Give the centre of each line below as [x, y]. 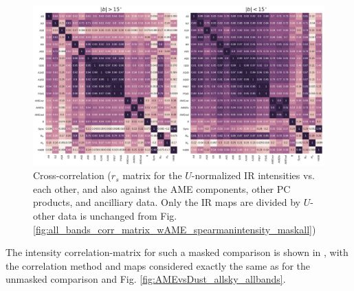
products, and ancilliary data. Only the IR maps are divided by [167, 202]
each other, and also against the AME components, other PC [162, 188]
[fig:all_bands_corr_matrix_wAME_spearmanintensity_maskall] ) [175, 229]
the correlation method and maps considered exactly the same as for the [158, 265]
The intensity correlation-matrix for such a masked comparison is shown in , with [177, 252]
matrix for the [152, 175]
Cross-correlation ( [72, 175]
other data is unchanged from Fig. [105, 215]
